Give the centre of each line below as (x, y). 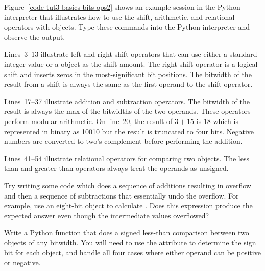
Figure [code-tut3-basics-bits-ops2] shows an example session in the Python (122, 7)
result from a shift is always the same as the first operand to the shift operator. (128, 84)
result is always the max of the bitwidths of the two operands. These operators (127, 111)
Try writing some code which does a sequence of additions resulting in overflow (128, 185)
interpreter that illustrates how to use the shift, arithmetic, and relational (119, 17)
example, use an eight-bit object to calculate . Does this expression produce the (128, 205)
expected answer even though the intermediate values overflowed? (107, 215)
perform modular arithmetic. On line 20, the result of (88, 121)
